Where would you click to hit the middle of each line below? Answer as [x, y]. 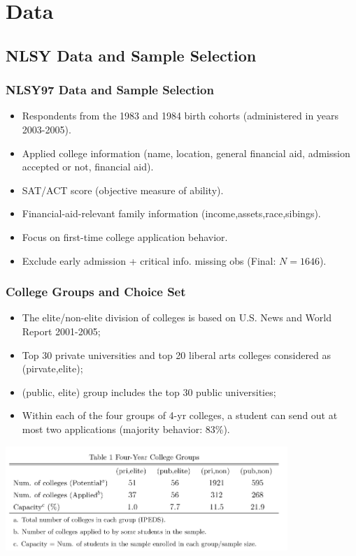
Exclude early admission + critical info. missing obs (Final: [149, 260]
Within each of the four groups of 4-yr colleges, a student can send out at [180, 415]
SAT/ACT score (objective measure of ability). [123, 190]
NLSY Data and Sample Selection [131, 55]
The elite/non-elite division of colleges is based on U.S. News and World [177, 317]
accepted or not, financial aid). [88, 167]
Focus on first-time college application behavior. [125, 236]
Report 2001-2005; [61, 331]
